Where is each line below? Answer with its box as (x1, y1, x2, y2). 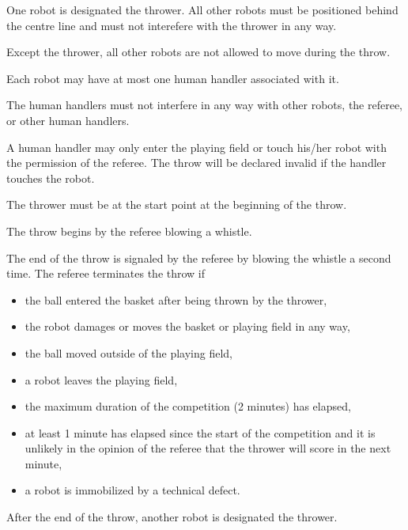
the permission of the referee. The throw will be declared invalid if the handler (6, 154, 387, 171)
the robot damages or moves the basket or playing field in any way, (25, 318, 350, 335)
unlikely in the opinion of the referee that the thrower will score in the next (25, 440, 391, 456)
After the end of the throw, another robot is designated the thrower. (6, 509, 338, 525)
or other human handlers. (6, 112, 130, 128)
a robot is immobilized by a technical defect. (25, 482, 240, 498)
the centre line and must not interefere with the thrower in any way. (6, 17, 337, 33)
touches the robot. (6, 169, 95, 186)
